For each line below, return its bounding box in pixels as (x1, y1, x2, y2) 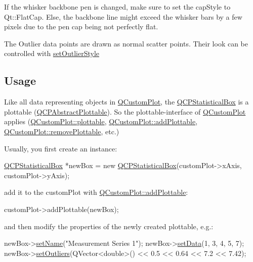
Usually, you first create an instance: (4, 143, 117, 153)
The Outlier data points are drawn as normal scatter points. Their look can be (4, 38, 248, 48)
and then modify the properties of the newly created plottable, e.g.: (4, 221, 214, 231)
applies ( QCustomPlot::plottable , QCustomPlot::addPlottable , (4, 116, 198, 127)
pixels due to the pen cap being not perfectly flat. (4, 21, 158, 32)
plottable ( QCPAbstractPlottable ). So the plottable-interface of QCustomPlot (4, 106, 246, 117)
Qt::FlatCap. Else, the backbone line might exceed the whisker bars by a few (4, 11, 242, 22)
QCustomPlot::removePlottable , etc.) (4, 126, 119, 136)
